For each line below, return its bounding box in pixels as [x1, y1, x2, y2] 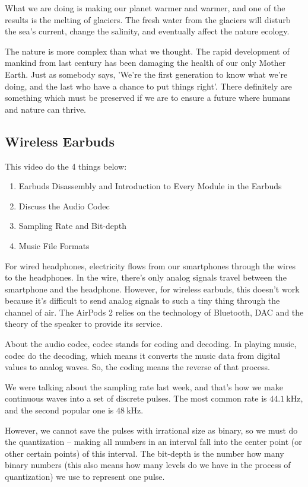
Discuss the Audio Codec [18, 199, 110, 212]
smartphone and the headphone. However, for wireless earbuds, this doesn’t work [5, 282, 300, 295]
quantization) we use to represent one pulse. [5, 470, 165, 483]
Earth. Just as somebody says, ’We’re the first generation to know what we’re [5, 68, 288, 80]
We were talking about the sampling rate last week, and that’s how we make [5, 380, 283, 393]
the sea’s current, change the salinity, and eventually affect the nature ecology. [5, 25, 290, 37]
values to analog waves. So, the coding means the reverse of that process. [5, 361, 270, 373]
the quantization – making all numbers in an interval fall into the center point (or [5, 435, 302, 448]
